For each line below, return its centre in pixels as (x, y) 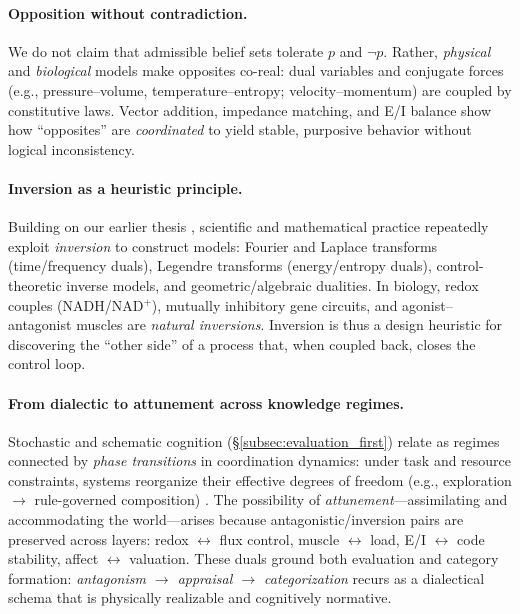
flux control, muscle (279, 538)
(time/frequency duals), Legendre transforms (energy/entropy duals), (220, 265)
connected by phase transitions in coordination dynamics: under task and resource (260, 460)
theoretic (35, 284)
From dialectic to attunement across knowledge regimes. (206, 402)
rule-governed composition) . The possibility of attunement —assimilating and (271, 499)
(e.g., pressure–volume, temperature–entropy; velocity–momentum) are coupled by (260, 89)
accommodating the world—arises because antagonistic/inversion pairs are (236, 519)
